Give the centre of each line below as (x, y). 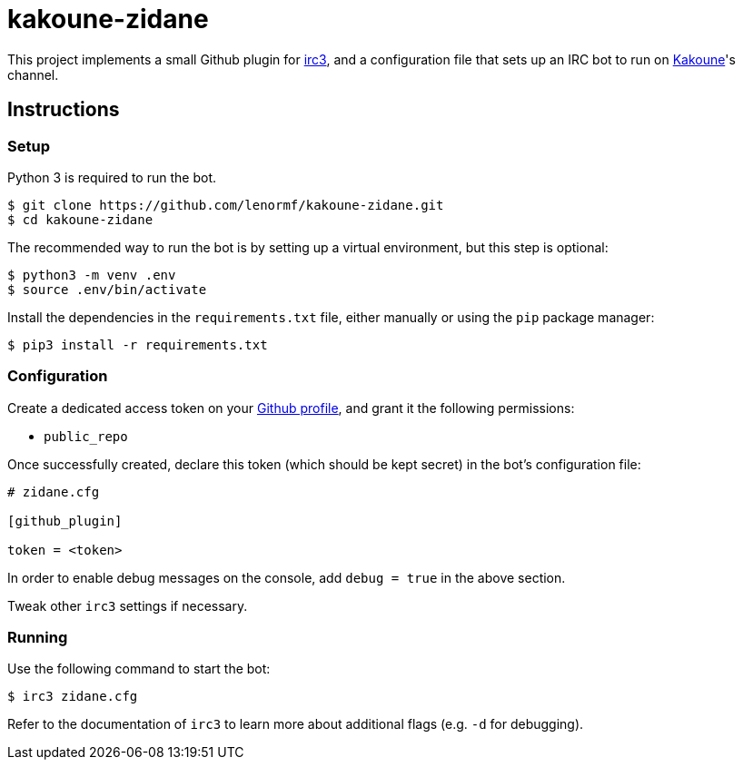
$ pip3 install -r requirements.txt (138, 344)
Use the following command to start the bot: (139, 669)
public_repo (86, 436)
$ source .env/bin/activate (107, 289)
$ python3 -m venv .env (92, 275)
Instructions (64, 110)
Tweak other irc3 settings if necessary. (128, 605)
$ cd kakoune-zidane (80, 219)
